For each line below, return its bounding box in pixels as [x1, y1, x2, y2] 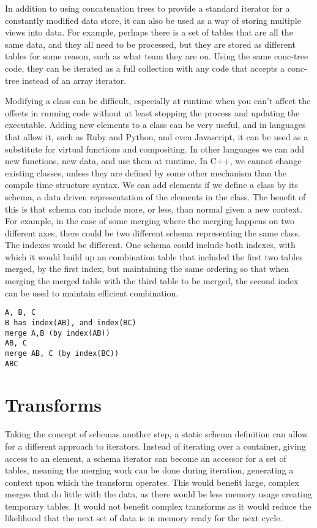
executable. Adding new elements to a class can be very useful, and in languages [5, 118, 306, 131]
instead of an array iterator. [22, 74, 127, 86]
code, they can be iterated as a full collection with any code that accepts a [5, 61, 285, 74]
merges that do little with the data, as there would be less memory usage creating [5, 488, 312, 500]
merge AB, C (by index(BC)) [5, 349, 119, 358]
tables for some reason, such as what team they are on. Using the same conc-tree [5, 50, 308, 62]
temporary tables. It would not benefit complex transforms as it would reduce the [5, 499, 311, 512]
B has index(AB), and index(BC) [5, 318, 136, 327]
